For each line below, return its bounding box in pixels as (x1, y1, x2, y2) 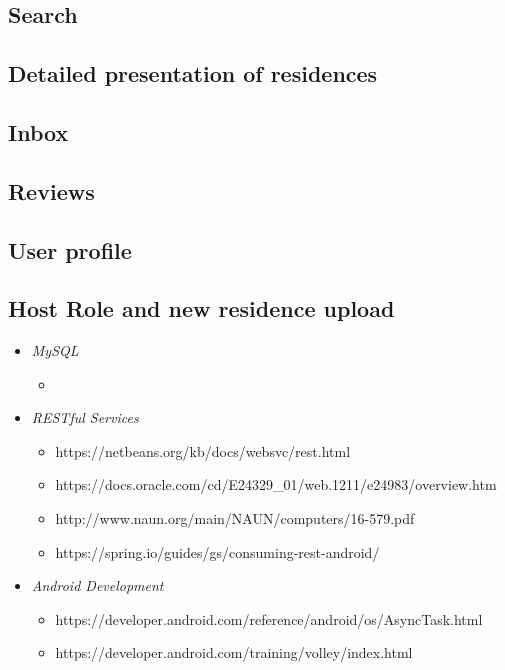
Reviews (8, 175, 95, 206)
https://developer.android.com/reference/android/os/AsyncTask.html (55, 608, 483, 629)
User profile (8, 234, 132, 265)
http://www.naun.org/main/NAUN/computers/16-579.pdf (55, 508, 415, 529)
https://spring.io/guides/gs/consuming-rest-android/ (55, 541, 380, 562)
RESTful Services (31, 407, 139, 428)
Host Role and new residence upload (8, 293, 395, 324)
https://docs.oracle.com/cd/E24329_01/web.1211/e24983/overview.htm (55, 474, 497, 495)
